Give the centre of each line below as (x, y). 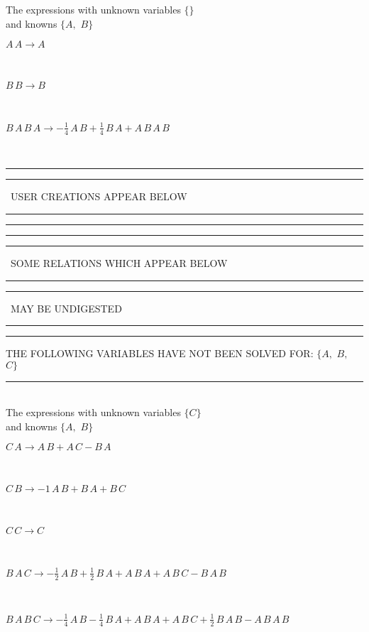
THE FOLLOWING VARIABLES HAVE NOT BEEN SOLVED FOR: (160, 353)
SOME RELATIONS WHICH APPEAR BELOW (119, 262)
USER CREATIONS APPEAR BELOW (99, 196)
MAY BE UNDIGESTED (66, 308)
